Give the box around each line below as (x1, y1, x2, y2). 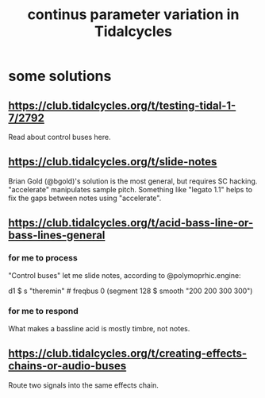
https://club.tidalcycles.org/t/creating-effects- (8, 347, 248, 361)
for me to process (8, 253, 78, 264)
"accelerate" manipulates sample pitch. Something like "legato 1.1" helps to (8, 184, 252, 194)
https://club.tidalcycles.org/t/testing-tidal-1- (8, 99, 236, 112)
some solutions (8, 68, 112, 85)
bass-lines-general (8, 229, 106, 242)
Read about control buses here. (8, 133, 111, 141)
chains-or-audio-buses (8, 359, 127, 373)
